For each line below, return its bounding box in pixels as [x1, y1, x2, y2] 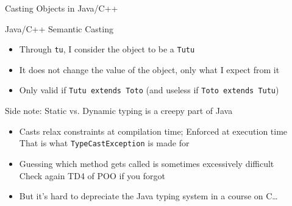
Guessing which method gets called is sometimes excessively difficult [19, 157, 274, 169]
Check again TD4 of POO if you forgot [19, 169, 166, 182]
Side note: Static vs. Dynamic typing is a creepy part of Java [5, 104, 233, 117]
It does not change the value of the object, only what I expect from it [19, 63, 280, 76]
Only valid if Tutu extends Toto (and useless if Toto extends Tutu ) [19, 83, 279, 96]
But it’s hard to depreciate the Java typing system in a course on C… [19, 190, 278, 202]
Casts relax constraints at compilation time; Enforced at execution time [19, 124, 288, 137]
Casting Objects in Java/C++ [5, 2, 118, 14]
